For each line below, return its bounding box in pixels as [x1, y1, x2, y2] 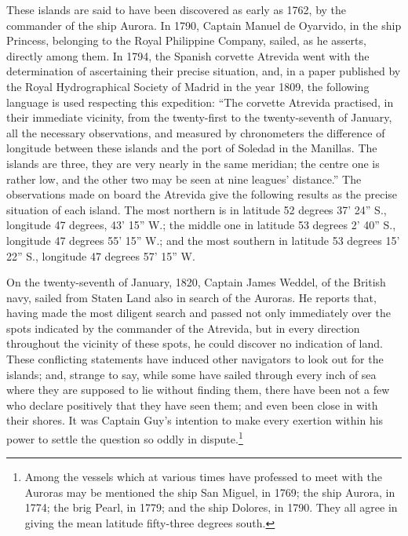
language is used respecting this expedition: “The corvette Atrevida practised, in [6, 93, 394, 110]
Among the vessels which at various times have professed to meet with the [24, 469, 382, 485]
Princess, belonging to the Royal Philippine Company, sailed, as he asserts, [6, 32, 366, 49]
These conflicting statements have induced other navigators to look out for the [6, 351, 384, 367]
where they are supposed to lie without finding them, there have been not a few [6, 381, 390, 398]
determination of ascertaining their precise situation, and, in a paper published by [6, 63, 401, 79]
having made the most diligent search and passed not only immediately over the [6, 304, 391, 321]
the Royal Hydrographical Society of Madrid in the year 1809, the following [6, 78, 370, 94]
